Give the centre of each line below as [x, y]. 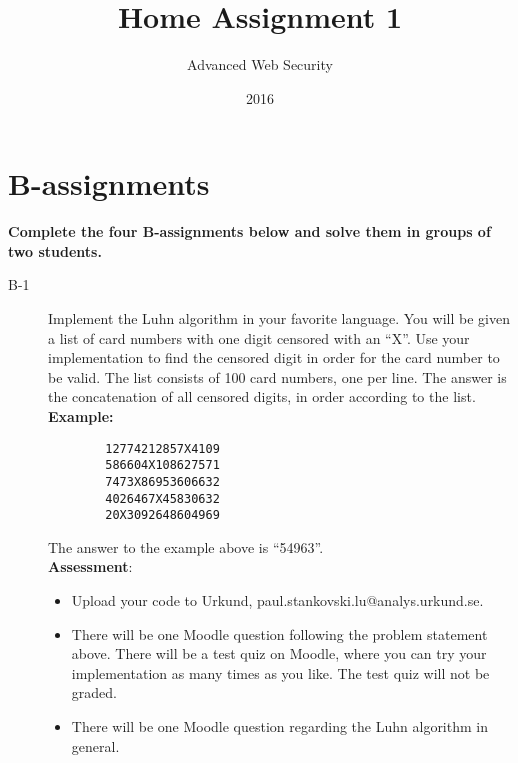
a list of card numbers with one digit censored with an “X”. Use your [259, 337]
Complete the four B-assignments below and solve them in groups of [249, 231]
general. [95, 745]
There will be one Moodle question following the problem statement [279, 633]
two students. [55, 250]
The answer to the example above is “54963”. [186, 546]
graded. [94, 692]
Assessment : [90, 566]
